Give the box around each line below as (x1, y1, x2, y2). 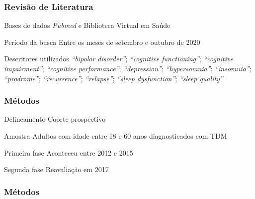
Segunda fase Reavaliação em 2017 (4, 164, 109, 175)
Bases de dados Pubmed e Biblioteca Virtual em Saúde (4, 20, 170, 30)
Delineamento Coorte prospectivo (4, 114, 106, 124)
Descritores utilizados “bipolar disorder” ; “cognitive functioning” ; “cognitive (4, 53, 233, 64)
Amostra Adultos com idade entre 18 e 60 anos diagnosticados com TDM (4, 131, 227, 141)
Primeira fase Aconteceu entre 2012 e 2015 (4, 147, 133, 158)
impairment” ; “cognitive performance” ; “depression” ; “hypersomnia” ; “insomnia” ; (4, 63, 252, 73)
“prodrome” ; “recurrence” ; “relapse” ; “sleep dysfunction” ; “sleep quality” (4, 73, 223, 83)
